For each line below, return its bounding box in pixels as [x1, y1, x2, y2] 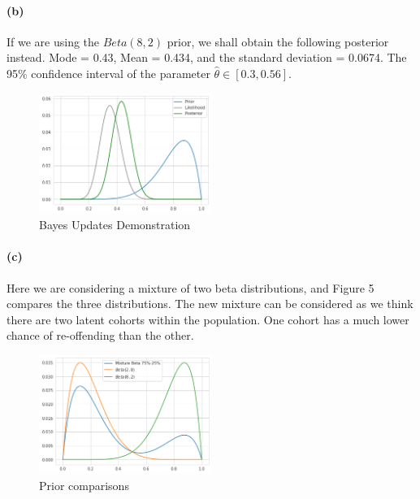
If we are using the [6, 33, 100, 50]
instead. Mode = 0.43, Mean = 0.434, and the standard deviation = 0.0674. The [6, 49, 407, 66]
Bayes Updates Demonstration [39, 216, 191, 233]
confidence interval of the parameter [31, 64, 210, 81]
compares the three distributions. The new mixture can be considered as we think [6, 295, 414, 312]
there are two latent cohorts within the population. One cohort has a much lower [6, 310, 409, 328]
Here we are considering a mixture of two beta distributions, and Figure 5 [6, 279, 375, 296]
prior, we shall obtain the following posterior [167, 33, 389, 50]
